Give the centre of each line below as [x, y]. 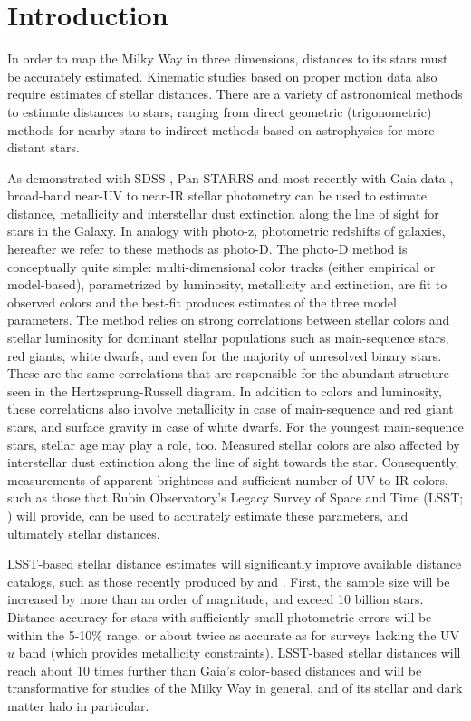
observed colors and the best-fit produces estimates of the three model [202, 302]
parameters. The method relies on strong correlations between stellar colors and [229, 320]
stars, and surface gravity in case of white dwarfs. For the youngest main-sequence [235, 426]
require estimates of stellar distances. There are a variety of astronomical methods [235, 94]
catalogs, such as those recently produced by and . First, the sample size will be [229, 581]
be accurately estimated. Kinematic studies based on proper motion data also [222, 76]
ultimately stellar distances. [84, 533]
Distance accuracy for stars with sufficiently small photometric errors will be [220, 616]
